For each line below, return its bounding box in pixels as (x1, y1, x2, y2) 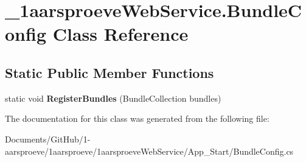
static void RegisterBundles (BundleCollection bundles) (5, 91, 221, 104)
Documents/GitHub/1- (5, 132, 91, 145)
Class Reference (52, 21, 189, 46)
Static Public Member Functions (5, 63, 214, 82)
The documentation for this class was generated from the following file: (5, 112, 269, 125)
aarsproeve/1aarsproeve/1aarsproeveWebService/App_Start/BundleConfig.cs (5, 144, 294, 157)
